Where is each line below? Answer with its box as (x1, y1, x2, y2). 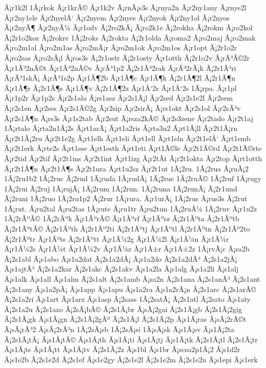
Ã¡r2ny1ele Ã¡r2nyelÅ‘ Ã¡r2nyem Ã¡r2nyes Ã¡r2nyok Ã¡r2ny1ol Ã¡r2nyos (4, 12, 230, 23)
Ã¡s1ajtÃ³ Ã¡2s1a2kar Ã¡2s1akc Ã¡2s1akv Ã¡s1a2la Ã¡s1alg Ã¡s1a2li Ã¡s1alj (4, 263, 239, 274)
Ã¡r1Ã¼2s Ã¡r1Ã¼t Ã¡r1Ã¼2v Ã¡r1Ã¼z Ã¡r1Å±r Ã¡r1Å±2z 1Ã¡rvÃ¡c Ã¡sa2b (4, 243, 250, 254)
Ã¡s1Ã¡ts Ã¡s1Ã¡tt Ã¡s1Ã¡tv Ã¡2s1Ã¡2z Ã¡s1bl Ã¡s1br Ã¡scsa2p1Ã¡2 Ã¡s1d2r (4, 344, 240, 355)
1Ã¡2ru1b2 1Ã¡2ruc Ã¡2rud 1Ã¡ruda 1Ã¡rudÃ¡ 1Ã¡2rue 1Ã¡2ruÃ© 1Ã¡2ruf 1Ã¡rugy (4, 173, 261, 184)
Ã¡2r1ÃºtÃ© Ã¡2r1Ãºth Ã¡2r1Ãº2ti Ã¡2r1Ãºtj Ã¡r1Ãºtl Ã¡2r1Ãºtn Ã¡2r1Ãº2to (4, 223, 250, 234)
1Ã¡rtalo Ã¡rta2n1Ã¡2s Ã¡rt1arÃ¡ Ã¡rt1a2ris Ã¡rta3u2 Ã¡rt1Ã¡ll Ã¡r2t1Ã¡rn (4, 123, 238, 133)
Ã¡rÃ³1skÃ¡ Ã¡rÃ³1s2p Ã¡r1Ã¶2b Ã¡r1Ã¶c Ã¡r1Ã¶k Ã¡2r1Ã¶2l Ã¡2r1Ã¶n (4, 72, 236, 83)
